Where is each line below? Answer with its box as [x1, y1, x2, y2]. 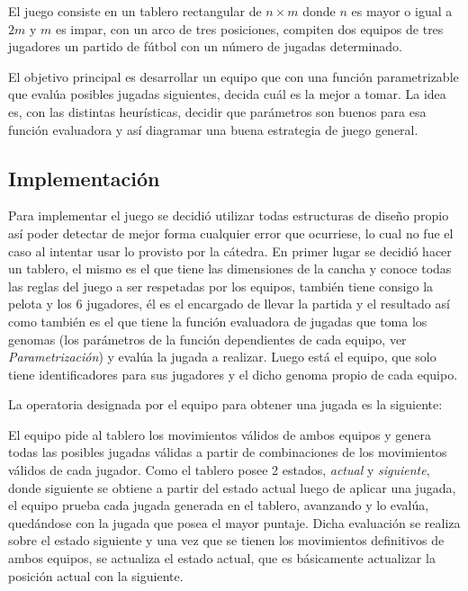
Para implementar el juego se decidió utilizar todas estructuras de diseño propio [8, 206, 449, 225]
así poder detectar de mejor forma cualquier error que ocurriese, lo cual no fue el [8, 223, 454, 242]
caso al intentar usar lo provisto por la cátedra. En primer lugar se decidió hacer [8, 241, 452, 260]
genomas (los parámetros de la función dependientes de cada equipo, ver [8, 329, 407, 348]
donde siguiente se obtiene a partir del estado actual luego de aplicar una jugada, [8, 478, 456, 497]
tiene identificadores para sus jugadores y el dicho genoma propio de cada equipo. [8, 364, 458, 383]
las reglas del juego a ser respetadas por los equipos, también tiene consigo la [8, 276, 434, 295]
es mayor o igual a [351, 2, 453, 20]
